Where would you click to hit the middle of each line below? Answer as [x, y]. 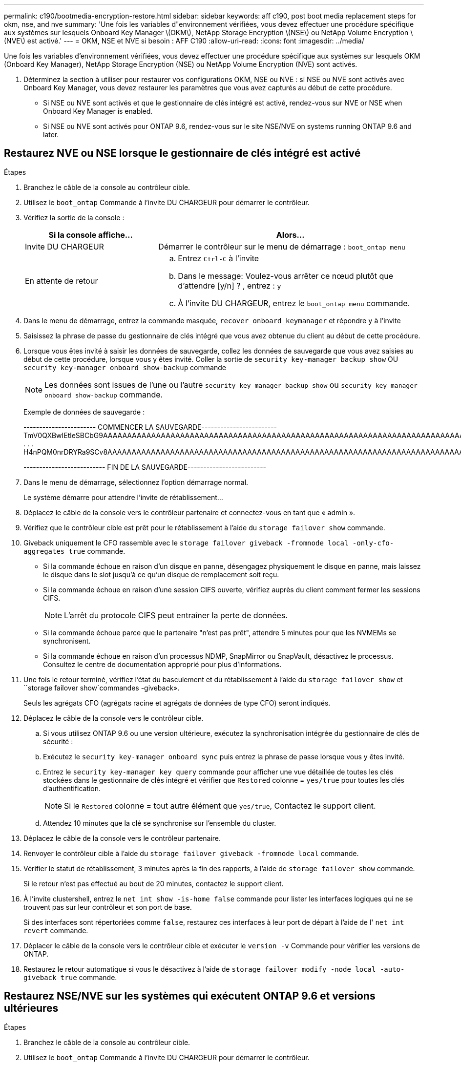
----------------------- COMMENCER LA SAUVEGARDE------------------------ [150, 427]
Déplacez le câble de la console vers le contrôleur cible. [114, 718]
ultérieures [31, 1008]
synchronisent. [67, 641]
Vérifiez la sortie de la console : [74, 217]
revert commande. [56, 930]
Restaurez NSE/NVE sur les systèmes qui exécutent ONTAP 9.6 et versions [190, 996]
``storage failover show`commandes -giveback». [102, 688]
